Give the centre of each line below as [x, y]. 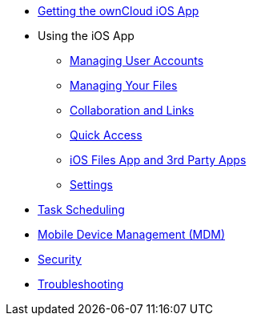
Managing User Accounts [137, 60]
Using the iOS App [86, 36]
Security [60, 259]
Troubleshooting [81, 284]
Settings [91, 185]
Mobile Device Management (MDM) [132, 234]
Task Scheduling [81, 209]
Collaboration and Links [132, 110]
